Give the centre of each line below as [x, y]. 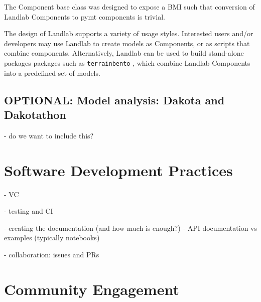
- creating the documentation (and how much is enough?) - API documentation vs [130, 228]
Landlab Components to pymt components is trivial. [85, 16]
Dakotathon [35, 114]
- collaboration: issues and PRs [52, 254]
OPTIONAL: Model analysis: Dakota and [114, 100]
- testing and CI [29, 211]
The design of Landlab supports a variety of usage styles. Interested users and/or [129, 33]
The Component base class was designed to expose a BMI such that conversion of [129, 7]
